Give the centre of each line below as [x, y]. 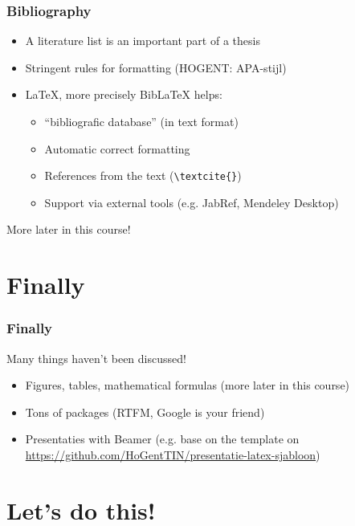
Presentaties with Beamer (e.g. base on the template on [162, 439]
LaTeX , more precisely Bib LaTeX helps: [124, 94]
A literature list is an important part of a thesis [143, 41]
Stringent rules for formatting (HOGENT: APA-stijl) [156, 67]
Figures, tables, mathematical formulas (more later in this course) [188, 385]
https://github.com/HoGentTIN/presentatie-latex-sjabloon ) [173, 455]
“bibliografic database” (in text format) [141, 121]
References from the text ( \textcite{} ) [143, 175]
